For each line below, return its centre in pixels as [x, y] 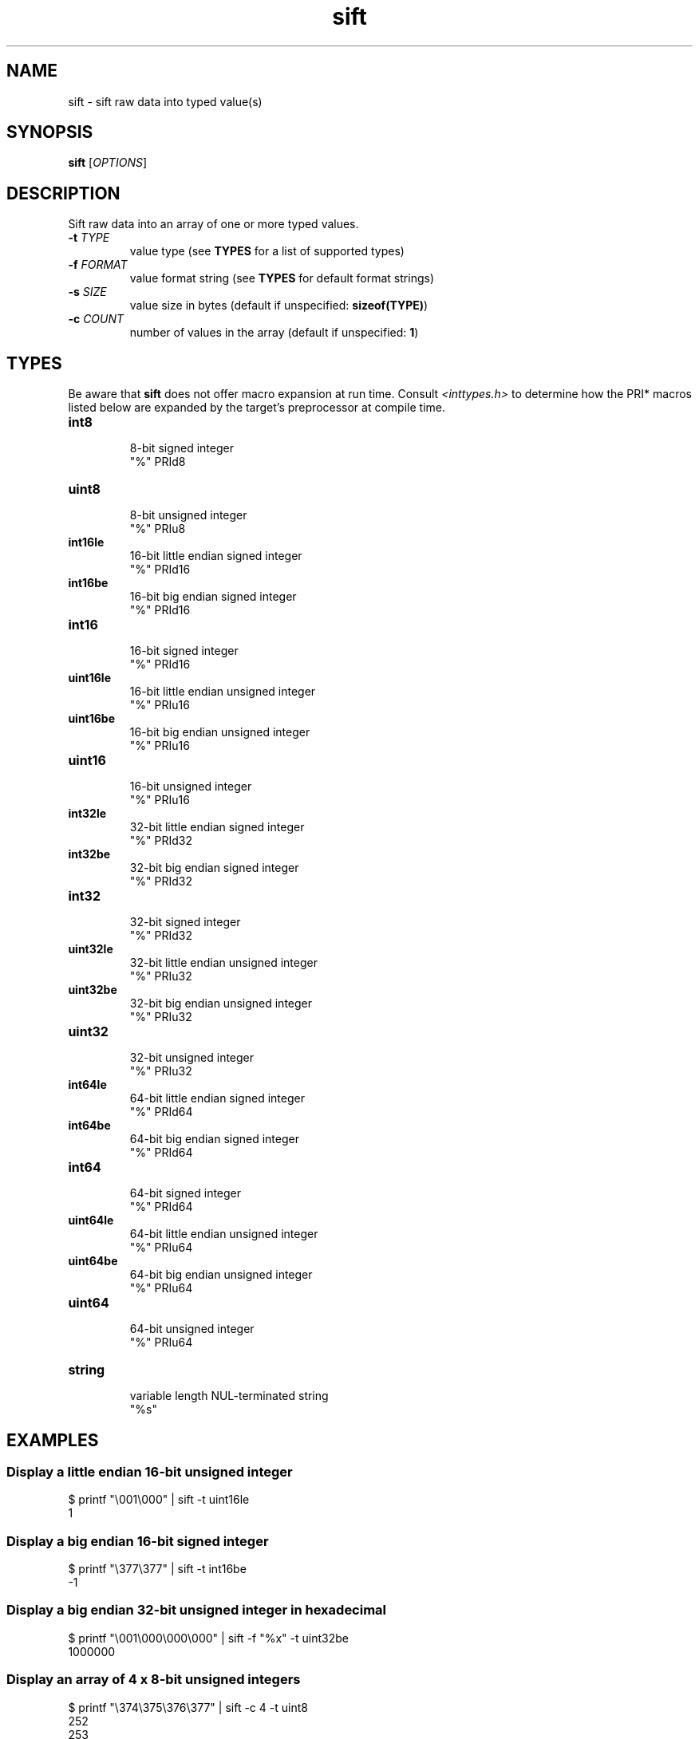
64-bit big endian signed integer [214, 1139]
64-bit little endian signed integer [217, 1098]
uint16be [92, 719]
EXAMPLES [53, 1440]
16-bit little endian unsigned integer [223, 692]
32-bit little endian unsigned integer [223, 963]
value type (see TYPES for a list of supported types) [267, 251]
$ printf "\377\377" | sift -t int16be [157, 1569]
